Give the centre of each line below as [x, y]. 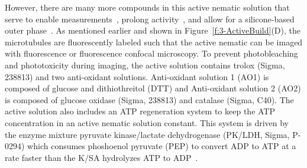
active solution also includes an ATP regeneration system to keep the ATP [140, 111]
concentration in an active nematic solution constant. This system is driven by [147, 122]
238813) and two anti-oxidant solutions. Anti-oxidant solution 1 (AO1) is [137, 76]
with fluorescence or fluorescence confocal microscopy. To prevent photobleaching [151, 53]
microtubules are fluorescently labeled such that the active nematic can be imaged [154, 42]
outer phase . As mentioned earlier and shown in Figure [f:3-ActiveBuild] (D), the [153, 30]
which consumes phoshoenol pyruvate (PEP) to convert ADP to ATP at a [162, 146]
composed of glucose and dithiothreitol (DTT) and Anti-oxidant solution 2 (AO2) [153, 88]
